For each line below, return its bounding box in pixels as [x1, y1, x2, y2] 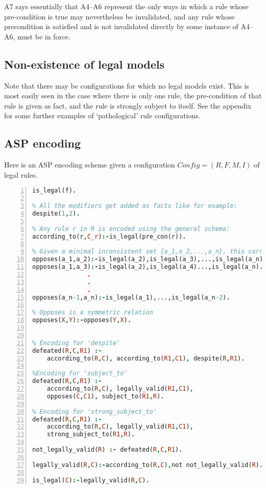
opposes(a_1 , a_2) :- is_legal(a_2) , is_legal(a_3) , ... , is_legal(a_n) [32, 256, 263, 263]
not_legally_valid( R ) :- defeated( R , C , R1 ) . [32, 446, 183, 454]
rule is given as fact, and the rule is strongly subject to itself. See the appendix [4, 100, 252, 111]
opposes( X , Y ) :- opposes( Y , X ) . [32, 316, 131, 324]
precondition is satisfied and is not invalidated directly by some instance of [4, 21, 238, 32]
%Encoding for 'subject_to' [32, 370, 128, 377]
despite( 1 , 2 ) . [32, 209, 80, 217]
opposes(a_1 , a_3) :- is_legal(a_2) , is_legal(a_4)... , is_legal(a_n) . [32, 263, 263, 271]
